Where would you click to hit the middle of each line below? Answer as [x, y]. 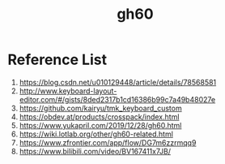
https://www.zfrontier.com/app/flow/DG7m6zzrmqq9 [108, 142]
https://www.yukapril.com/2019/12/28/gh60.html [100, 125]
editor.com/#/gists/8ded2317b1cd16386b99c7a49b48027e [117, 99]
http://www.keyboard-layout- [68, 91]
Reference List [57, 60]
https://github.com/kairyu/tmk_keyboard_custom [101, 108]
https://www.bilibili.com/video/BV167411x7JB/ [95, 151]
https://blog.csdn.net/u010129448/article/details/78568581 [118, 82]
